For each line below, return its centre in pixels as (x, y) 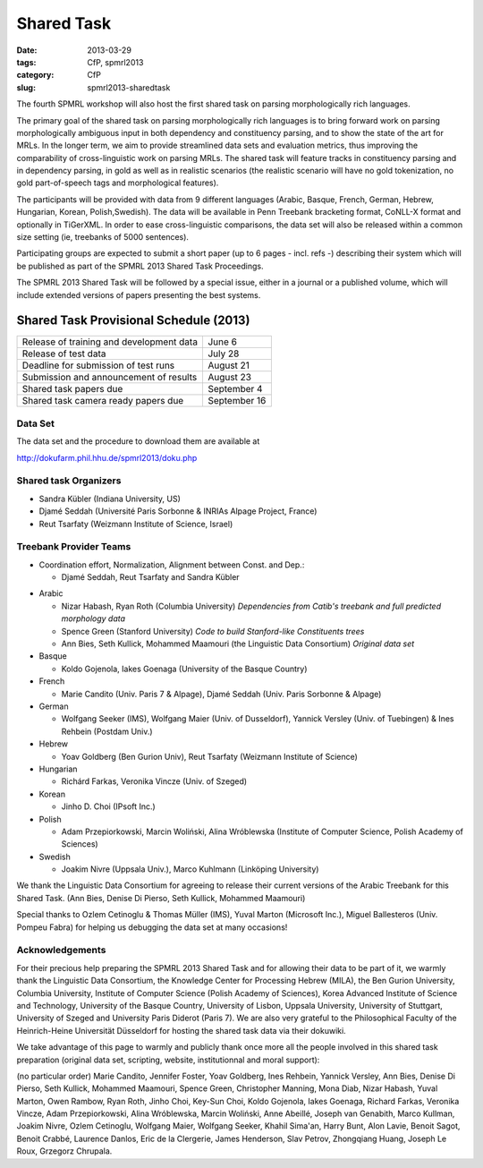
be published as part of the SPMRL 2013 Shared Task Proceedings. (140, 266)
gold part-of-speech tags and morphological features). (118, 183)
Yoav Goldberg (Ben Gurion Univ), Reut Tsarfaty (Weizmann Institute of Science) (209, 756)
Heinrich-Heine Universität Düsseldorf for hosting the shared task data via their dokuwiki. (181, 1030)
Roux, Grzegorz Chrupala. (64, 1151)
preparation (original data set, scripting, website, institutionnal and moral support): (168, 1060)
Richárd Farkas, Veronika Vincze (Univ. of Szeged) (154, 781)
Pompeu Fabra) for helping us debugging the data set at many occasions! (152, 927)
